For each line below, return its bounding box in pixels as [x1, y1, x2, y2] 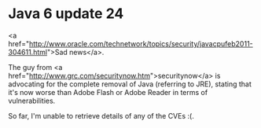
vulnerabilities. [8, 96, 56, 105]
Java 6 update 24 [8, 5, 124, 23]
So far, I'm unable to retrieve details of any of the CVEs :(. [8, 111, 194, 120]
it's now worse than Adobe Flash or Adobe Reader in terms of [8, 87, 208, 97]
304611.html [8, 47, 48, 57]
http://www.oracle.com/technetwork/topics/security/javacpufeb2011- [28, 38, 253, 48]
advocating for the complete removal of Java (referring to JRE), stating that [8, 79, 252, 89]
